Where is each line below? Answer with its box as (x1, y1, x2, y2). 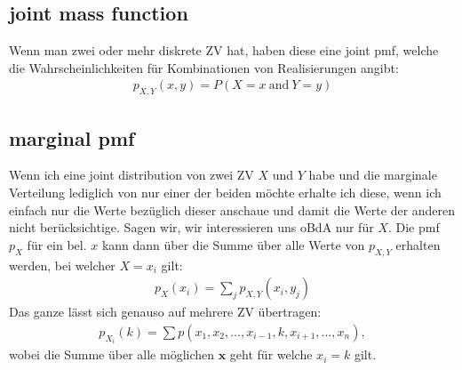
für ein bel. (27, 235, 87, 253)
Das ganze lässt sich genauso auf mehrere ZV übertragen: (9, 302, 322, 321)
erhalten (395, 235, 441, 253)
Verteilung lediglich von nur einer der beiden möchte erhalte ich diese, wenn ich (9, 183, 442, 202)
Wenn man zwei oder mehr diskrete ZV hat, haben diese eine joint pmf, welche (9, 41, 439, 60)
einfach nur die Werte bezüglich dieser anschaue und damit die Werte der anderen (9, 200, 456, 219)
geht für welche (229, 345, 313, 364)
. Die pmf (387, 218, 440, 237)
